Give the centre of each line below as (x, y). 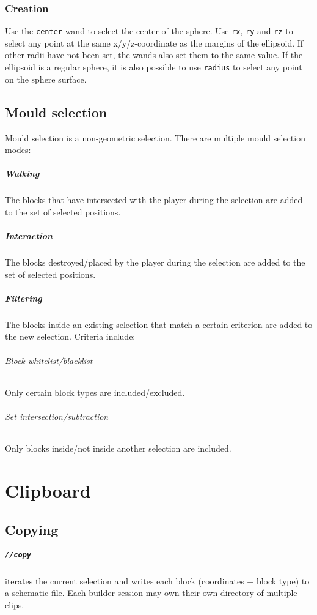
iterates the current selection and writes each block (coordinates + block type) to (157, 580)
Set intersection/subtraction (57, 416)
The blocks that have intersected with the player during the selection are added (154, 200)
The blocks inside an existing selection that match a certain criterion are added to (159, 324)
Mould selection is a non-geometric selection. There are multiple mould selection (155, 137)
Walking (22, 173)
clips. (15, 604)
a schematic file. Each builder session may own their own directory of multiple (151, 593)
